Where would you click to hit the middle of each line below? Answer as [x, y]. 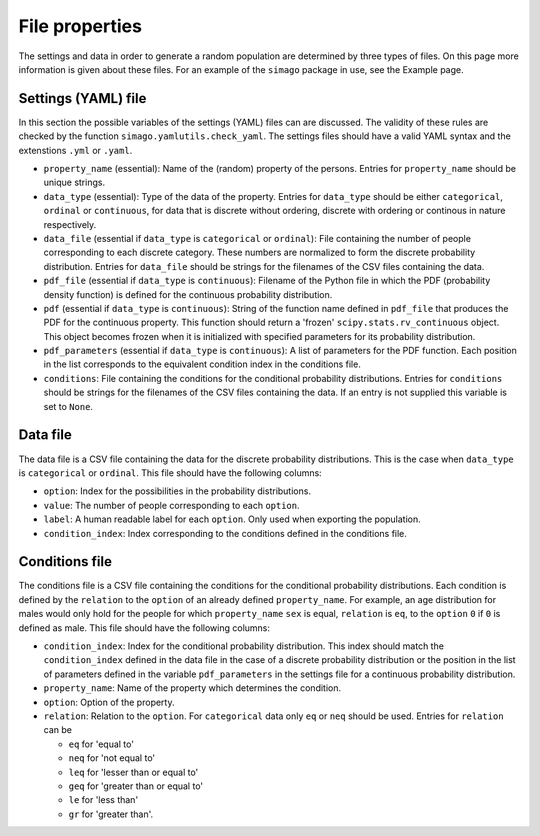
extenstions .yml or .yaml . [75, 150]
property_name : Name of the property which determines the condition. [192, 688]
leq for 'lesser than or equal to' [133, 772]
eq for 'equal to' [101, 744]
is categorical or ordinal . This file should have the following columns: [170, 472]
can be [57, 730]
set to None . [68, 406]
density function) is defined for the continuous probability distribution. [188, 294]
